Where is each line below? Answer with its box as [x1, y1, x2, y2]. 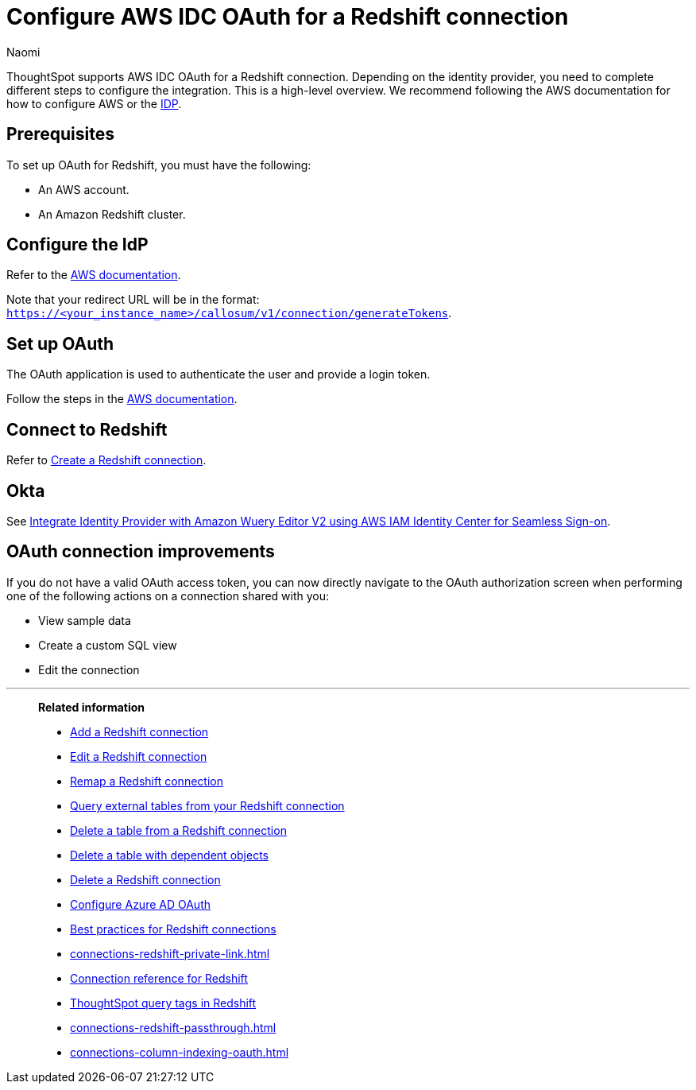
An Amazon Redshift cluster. [38, 207, 186, 221]
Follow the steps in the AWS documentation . [6, 392, 238, 406]
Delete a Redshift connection [70, 872, 221, 886]
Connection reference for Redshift [70, 971, 248, 985]
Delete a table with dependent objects [70, 848, 269, 862]
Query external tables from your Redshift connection [70, 798, 345, 813]
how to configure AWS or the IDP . [6, 96, 182, 111]
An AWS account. [38, 182, 130, 196]
